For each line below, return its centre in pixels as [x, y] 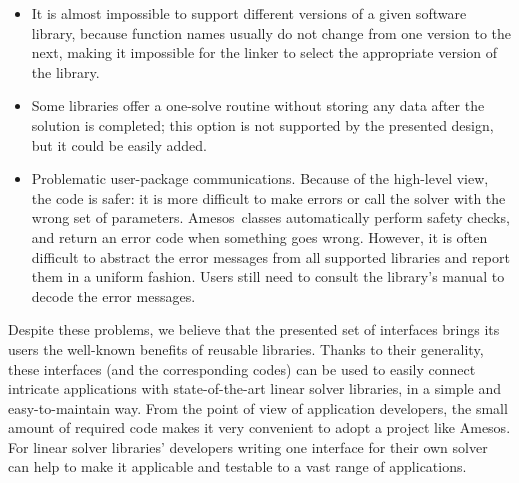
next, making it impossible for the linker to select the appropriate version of [264, 52]
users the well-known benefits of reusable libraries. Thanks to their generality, [246, 348]
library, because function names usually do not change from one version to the [271, 32]
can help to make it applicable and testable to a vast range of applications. [237, 466]
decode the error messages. [113, 295]
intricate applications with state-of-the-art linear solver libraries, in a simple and [254, 388]
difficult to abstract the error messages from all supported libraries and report [270, 256]
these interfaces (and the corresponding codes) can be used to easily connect [242, 368]
